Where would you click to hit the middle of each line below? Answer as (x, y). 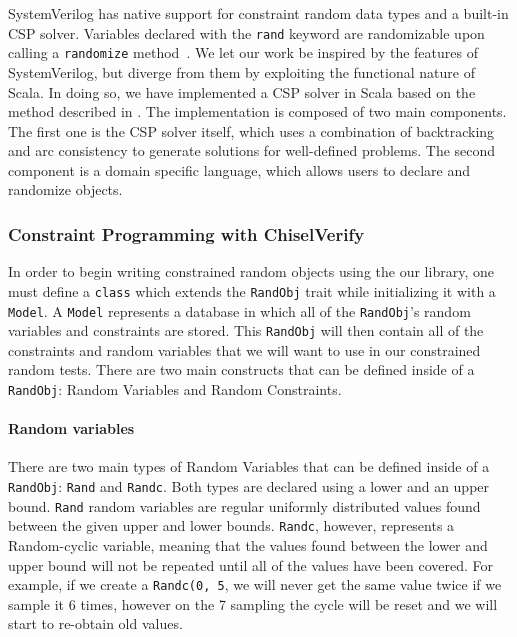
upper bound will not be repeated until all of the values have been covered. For (251, 564)
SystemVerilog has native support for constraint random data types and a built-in (258, 13)
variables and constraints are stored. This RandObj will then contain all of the (246, 330)
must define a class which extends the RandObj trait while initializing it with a (252, 290)
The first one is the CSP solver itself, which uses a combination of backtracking (251, 130)
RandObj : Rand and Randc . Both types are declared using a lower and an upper (249, 486)
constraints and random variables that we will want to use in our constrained (244, 349)
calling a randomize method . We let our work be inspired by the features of (243, 52)
